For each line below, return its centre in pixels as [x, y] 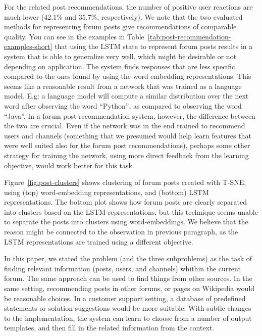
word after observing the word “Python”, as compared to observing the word [123, 105]
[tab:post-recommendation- [189, 36]
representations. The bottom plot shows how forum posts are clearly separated [126, 202]
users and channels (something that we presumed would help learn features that [128, 135]
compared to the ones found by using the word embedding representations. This [128, 76]
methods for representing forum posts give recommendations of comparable [120, 27]
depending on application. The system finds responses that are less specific [120, 66]
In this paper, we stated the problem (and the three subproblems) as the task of [128, 258]
